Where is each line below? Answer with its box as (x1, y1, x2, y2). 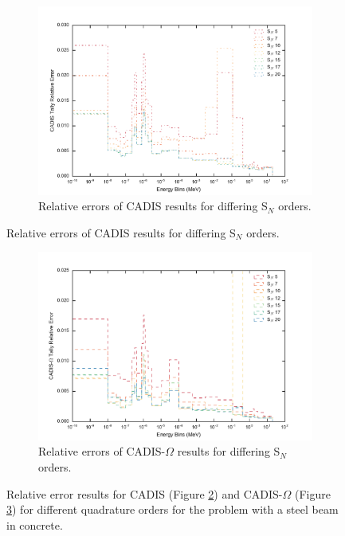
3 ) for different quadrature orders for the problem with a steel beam (6, 501, 339, 518)
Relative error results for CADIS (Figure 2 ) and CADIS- (6, 485, 283, 502)
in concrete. (6, 516, 63, 533)
